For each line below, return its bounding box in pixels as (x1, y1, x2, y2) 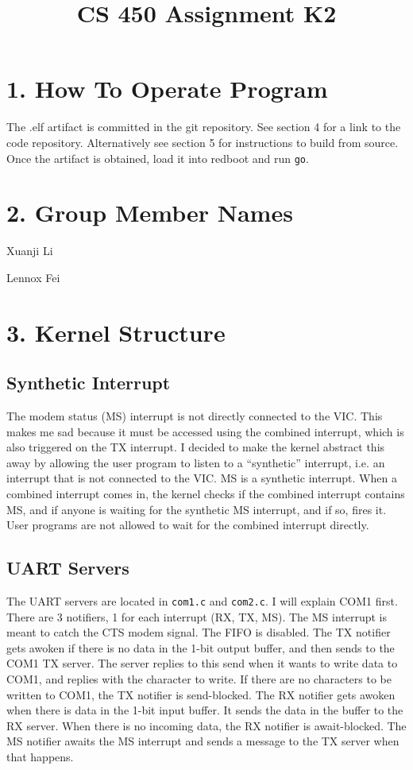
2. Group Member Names (6, 196, 293, 229)
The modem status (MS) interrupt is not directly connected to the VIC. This (6, 408, 383, 424)
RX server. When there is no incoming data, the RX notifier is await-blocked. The (6, 717, 407, 733)
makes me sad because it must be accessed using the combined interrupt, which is (6, 423, 404, 439)
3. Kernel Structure (6, 315, 226, 348)
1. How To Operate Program (6, 72, 328, 105)
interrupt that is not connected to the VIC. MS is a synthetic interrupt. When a (6, 470, 397, 486)
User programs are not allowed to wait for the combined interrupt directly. (6, 517, 369, 533)
